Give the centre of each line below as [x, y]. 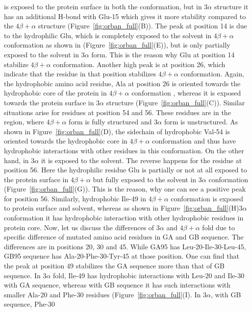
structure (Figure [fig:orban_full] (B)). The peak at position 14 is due [142, 26]
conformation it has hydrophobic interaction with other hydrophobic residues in [124, 218]
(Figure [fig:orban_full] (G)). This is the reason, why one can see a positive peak [125, 189]
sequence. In [22, 275]
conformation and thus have [194, 141]
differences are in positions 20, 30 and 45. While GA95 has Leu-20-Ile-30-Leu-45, [125, 246]
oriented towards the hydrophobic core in [66, 141]
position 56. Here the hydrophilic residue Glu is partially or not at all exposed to [126, 170]
